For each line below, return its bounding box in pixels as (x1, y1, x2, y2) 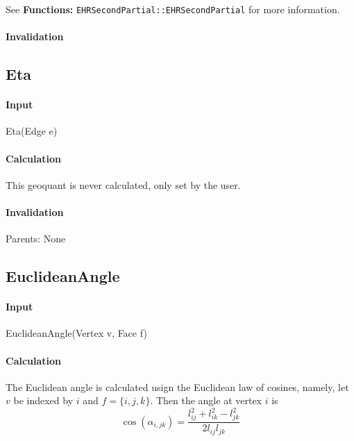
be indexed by (13, 393, 74, 408)
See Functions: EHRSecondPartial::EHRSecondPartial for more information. (6, 2, 340, 16)
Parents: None (6, 231, 66, 246)
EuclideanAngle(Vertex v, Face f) (6, 326, 147, 340)
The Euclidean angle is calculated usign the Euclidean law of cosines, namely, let (6, 379, 349, 394)
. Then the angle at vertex (150, 393, 262, 408)
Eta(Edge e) (6, 124, 58, 138)
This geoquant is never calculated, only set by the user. (6, 177, 241, 192)
